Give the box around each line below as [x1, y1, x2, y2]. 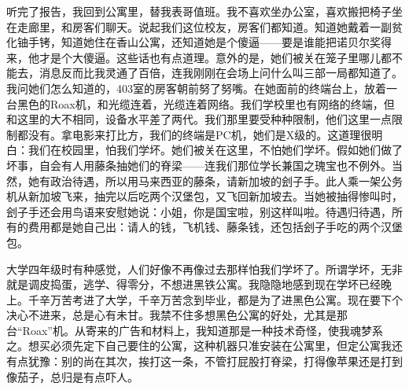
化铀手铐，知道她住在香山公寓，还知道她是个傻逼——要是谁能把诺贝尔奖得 [6, 34, 392, 50]
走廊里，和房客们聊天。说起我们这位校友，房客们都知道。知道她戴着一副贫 [17, 18, 403, 35]
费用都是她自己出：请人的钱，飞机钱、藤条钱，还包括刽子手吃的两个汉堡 [28, 219, 403, 235]
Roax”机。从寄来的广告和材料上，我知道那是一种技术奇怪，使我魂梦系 [22, 322, 383, 338]
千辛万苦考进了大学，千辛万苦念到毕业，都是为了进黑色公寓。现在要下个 [28, 291, 403, 307]
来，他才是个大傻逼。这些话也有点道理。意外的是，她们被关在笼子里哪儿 [6, 49, 381, 65]
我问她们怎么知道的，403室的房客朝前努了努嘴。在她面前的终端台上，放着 [6, 79, 386, 96]
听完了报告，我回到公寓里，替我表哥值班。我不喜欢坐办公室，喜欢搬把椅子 [6, 3, 392, 19]
